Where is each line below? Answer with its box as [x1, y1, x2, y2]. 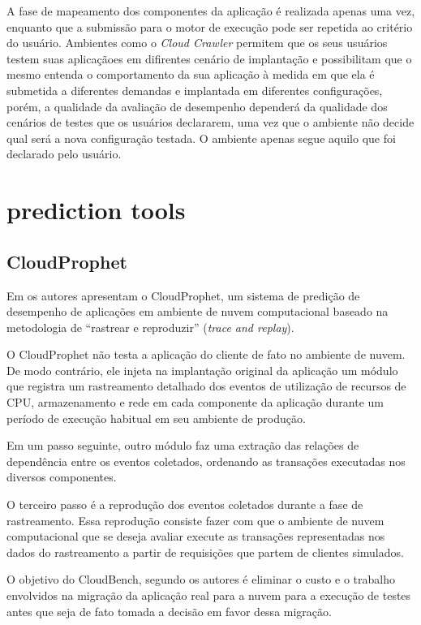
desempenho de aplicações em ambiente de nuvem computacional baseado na [6, 303, 389, 320]
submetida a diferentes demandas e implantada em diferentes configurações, [6, 81, 383, 98]
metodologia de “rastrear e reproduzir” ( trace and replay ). [6, 318, 294, 335]
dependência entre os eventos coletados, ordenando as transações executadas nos [6, 452, 406, 469]
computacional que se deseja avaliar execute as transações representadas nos [6, 528, 385, 545]
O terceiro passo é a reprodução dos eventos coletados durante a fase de [6, 496, 363, 513]
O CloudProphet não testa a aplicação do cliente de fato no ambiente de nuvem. [6, 346, 406, 363]
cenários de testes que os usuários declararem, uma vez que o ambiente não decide [6, 114, 415, 131]
